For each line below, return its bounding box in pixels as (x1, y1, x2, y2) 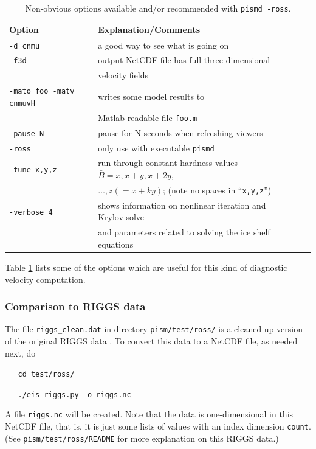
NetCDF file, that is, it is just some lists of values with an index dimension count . (5, 420, 311, 433)
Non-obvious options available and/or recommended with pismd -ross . (25, 2, 291, 14)
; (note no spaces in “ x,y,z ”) (163, 183, 272, 196)
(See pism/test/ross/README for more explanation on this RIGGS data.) (5, 431, 279, 444)
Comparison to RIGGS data (5, 299, 146, 314)
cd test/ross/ (18, 370, 75, 379)
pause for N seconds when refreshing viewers (98, 126, 263, 139)
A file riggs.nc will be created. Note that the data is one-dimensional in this (5, 408, 294, 420)
